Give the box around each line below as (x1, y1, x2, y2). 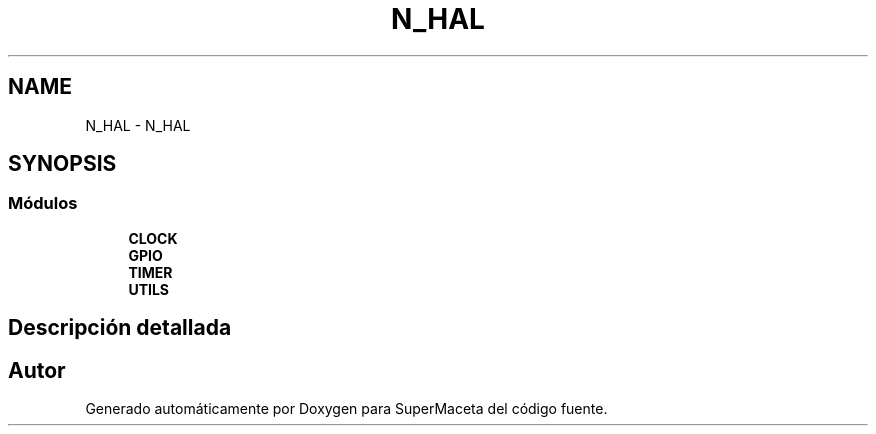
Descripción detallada (8, 315, 232, 341)
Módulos (8, 193, 78, 214)
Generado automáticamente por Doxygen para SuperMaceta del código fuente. (85, 400, 608, 418)
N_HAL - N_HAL (85, 116, 191, 134)
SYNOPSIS (8, 151, 117, 177)
